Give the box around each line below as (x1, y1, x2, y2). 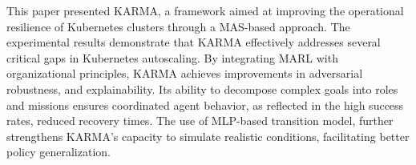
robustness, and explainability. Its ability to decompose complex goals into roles (6, 80, 398, 97)
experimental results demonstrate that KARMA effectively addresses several (6, 34, 381, 50)
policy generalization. (6, 143, 111, 160)
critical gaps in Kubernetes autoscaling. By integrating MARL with (6, 49, 338, 66)
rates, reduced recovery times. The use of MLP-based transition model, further (6, 112, 394, 129)
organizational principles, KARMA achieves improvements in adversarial (6, 65, 363, 82)
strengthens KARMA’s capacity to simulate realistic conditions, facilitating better (6, 127, 410, 144)
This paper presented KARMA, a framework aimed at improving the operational (6, 2, 404, 18)
